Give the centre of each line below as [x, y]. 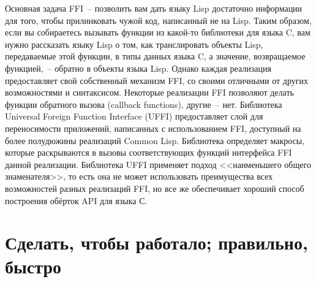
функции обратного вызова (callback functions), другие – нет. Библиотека [144, 104]
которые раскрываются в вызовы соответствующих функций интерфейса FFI [149, 152]
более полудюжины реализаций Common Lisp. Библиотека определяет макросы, [155, 140]
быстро [33, 266]
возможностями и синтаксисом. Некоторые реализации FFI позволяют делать [149, 92]
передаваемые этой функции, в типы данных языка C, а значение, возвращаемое [155, 56]
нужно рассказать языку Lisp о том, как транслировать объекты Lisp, [134, 44]
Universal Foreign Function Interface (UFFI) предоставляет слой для [134, 116]
